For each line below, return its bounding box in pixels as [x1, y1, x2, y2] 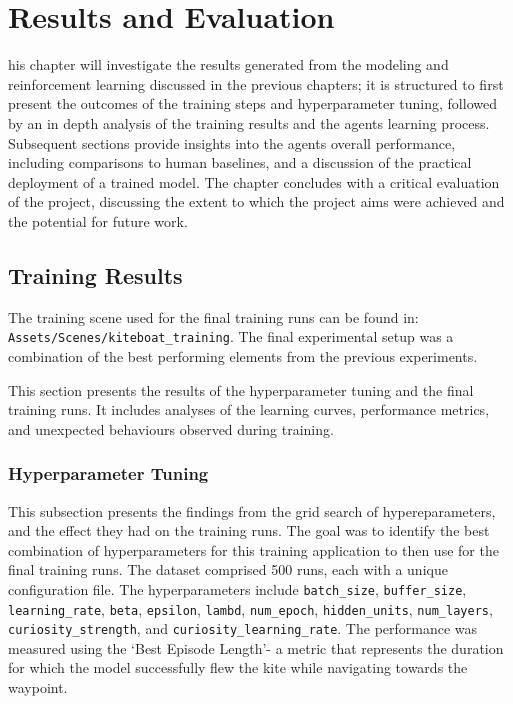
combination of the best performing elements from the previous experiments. [8, 345, 478, 366]
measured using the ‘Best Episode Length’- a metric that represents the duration [8, 637, 504, 658]
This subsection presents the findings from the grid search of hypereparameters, [8, 500, 496, 521]
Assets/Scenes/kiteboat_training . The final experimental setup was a [8, 326, 454, 347]
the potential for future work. [8, 210, 188, 231]
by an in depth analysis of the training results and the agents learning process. [8, 112, 490, 133]
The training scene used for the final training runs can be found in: [8, 306, 419, 327]
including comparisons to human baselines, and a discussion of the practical [8, 152, 472, 173]
